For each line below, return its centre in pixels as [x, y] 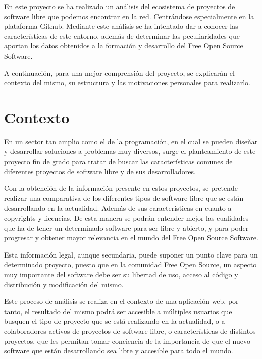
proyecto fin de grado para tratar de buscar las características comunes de [118, 161]
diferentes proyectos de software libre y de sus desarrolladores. [100, 171]
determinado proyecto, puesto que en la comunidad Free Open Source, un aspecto [130, 264]
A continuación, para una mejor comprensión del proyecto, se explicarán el [119, 72]
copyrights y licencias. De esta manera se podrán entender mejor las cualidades [126, 218]
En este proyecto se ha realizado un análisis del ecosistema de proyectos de [120, 6]
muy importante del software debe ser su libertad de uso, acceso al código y [121, 274]
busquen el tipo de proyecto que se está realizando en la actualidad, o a [115, 321]
